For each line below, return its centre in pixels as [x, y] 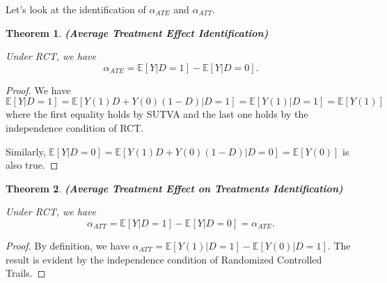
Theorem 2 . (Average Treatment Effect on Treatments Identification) [174, 188]
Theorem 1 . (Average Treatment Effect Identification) [137, 32]
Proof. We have [38, 90]
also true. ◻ [32, 165]
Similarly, [26, 151]
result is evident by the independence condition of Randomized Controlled [164, 259]
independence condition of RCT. [75, 127]
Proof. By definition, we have [68, 245]
